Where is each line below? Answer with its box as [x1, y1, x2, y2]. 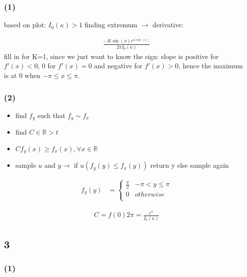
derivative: [152, 20, 184, 30]
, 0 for [38, 60, 56, 71]
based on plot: [4, 20, 46, 30]
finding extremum [84, 20, 137, 30]
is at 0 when [4, 70, 40, 80]
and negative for [94, 60, 143, 71]
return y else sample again [150, 160, 229, 170]
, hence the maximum [178, 60, 243, 71]
